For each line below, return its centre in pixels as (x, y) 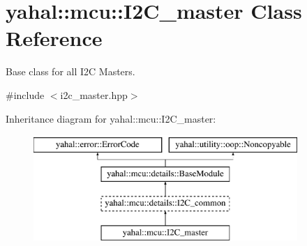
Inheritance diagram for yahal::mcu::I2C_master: (111, 118)
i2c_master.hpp (94, 94)
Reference (54, 38)
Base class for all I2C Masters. (70, 71)
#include (25, 94)
